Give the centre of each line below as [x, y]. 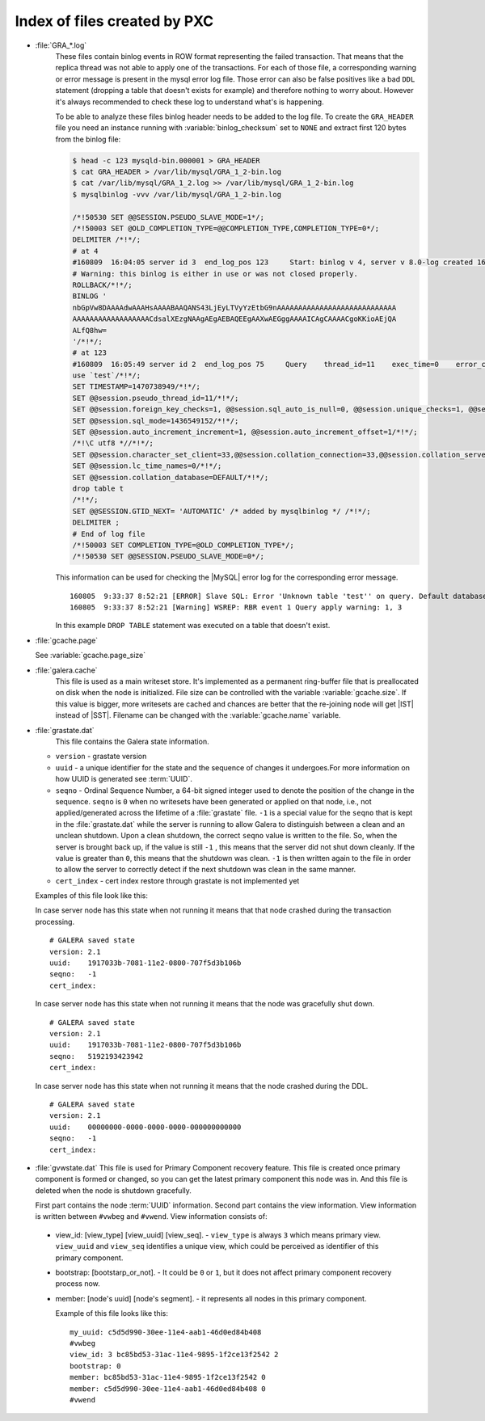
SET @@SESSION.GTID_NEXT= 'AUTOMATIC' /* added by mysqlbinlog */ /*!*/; [221, 511]
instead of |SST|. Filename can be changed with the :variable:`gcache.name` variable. [198, 715]
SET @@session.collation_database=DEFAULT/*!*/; [171, 477]
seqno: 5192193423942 [97, 1056]
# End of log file [109, 534]
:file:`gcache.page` [67, 640]
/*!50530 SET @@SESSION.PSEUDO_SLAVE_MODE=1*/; [168, 217]
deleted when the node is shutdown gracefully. [113, 1190]
